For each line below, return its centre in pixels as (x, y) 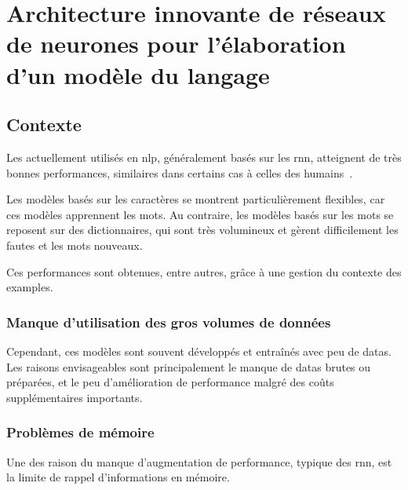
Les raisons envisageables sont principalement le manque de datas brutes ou (189, 366)
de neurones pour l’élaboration (176, 44)
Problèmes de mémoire (80, 432)
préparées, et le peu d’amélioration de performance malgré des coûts (170, 382)
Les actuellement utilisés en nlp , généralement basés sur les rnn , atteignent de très (204, 157)
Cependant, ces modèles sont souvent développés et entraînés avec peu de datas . (199, 351)
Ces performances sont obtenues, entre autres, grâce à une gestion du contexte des (204, 271)
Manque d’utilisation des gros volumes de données (169, 322)
